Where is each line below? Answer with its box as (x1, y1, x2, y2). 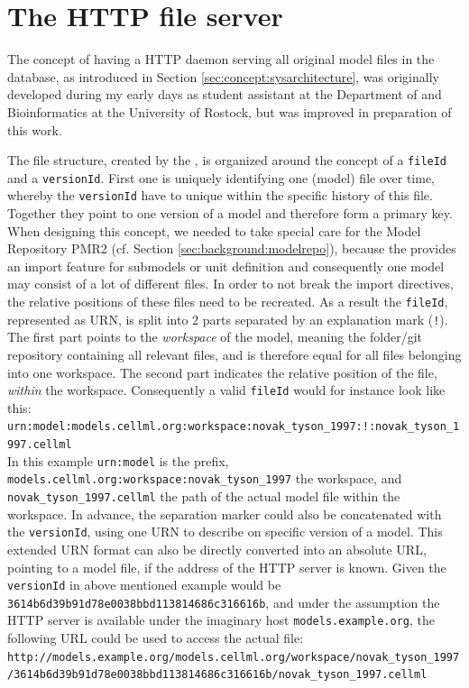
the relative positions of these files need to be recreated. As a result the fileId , (7, 292, 448, 311)
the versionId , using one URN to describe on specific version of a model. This (7, 522, 443, 541)
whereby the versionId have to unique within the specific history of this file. (7, 186, 433, 205)
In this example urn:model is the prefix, (7, 451, 229, 470)
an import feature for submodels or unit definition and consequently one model (7, 256, 445, 275)
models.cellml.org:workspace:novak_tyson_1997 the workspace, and (7, 469, 402, 488)
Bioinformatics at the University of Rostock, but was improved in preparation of (7, 102, 452, 121)
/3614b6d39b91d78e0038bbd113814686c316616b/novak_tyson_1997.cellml (7, 668, 428, 682)
